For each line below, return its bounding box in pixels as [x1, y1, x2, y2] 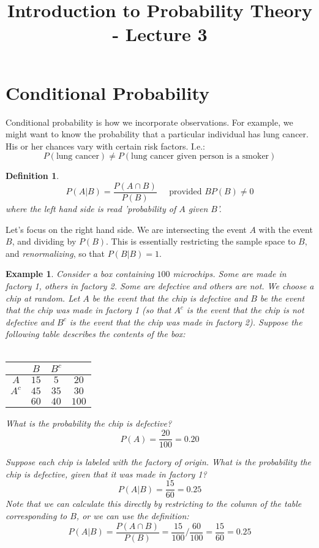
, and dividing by [12, 235, 77, 248]
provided [169, 188, 202, 197]
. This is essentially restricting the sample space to [106, 235, 296, 248]
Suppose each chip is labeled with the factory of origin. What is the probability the [6, 455, 312, 468]
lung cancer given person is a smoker [131, 152, 269, 161]
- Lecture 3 [112, 21, 208, 47]
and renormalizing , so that [6, 246, 105, 259]
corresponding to [6, 509, 67, 522]
